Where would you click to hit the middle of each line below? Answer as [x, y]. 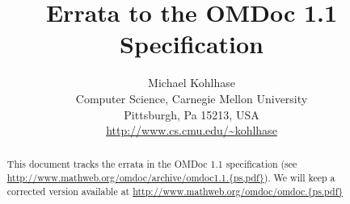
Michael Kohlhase [192, 83]
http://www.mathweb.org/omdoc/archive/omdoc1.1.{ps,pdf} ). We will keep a [171, 178]
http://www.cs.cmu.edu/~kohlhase [192, 130]
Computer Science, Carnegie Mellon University [192, 98]
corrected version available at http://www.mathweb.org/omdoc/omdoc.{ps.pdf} [175, 191]
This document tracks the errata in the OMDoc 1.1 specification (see [152, 164]
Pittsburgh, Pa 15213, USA [192, 114]
